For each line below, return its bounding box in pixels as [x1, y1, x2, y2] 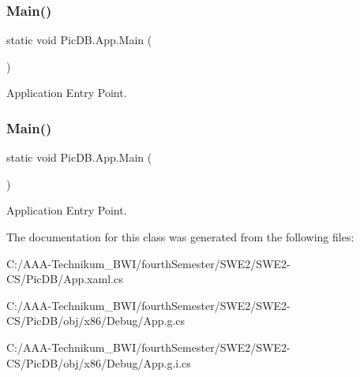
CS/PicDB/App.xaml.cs [6, 271, 123, 287]
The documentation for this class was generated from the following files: [6, 229, 354, 244]
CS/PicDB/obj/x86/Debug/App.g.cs [6, 312, 186, 329]
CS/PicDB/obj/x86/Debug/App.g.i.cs [6, 354, 191, 371]
